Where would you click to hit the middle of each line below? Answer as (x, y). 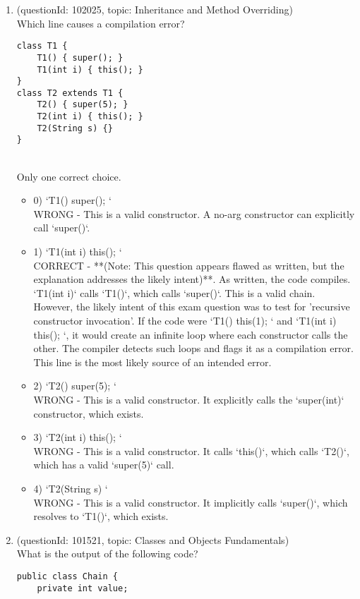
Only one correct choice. (69, 176)
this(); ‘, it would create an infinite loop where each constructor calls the (191, 334)
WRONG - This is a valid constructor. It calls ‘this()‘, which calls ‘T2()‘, (191, 450)
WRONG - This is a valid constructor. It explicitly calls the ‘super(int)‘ (189, 399)
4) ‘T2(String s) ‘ (71, 488)
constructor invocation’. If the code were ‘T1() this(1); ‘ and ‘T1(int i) (185, 321)
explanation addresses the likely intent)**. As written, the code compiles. (192, 279)
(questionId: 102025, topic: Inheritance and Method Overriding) (155, 9)
